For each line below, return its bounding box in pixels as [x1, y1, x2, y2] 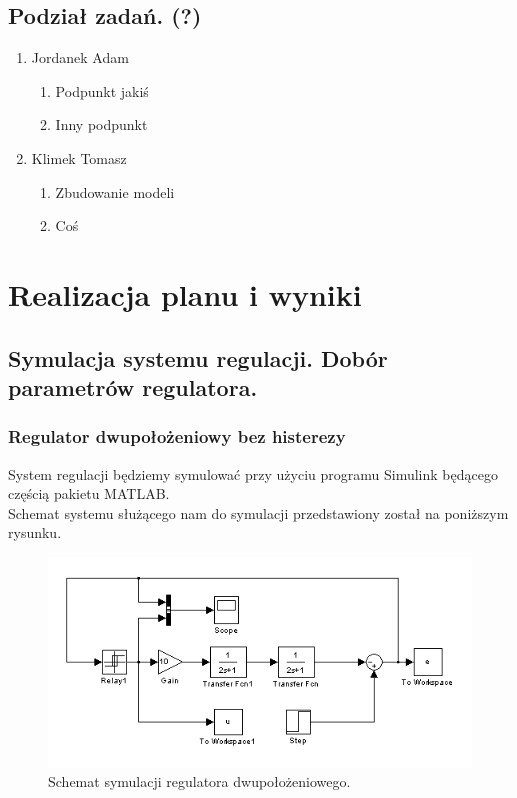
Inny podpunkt [55, 114, 148, 135]
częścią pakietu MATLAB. [8, 483, 170, 504]
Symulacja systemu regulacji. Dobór [8, 342, 388, 373]
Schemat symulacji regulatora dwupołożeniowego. [48, 771, 351, 792]
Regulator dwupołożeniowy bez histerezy [8, 424, 346, 449]
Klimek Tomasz [31, 147, 127, 168]
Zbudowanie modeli [55, 181, 175, 202]
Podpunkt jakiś [55, 80, 149, 101]
